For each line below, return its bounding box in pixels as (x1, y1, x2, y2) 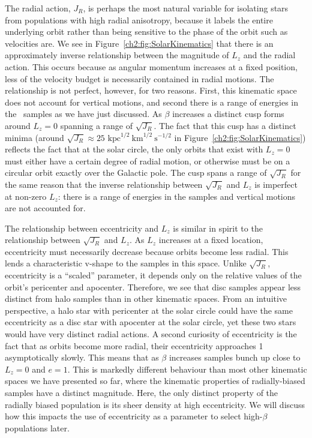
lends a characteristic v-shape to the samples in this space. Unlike (5, 257, 247, 269)
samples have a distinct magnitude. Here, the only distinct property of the (5, 386, 278, 398)
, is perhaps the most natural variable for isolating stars (83, 2, 289, 14)
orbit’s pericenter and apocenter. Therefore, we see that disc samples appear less (5, 280, 301, 293)
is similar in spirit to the (173, 221, 263, 234)
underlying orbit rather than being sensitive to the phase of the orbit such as (5, 25, 288, 38)
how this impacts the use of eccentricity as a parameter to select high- (5, 410, 263, 422)
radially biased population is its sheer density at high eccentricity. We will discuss (5, 398, 305, 410)
